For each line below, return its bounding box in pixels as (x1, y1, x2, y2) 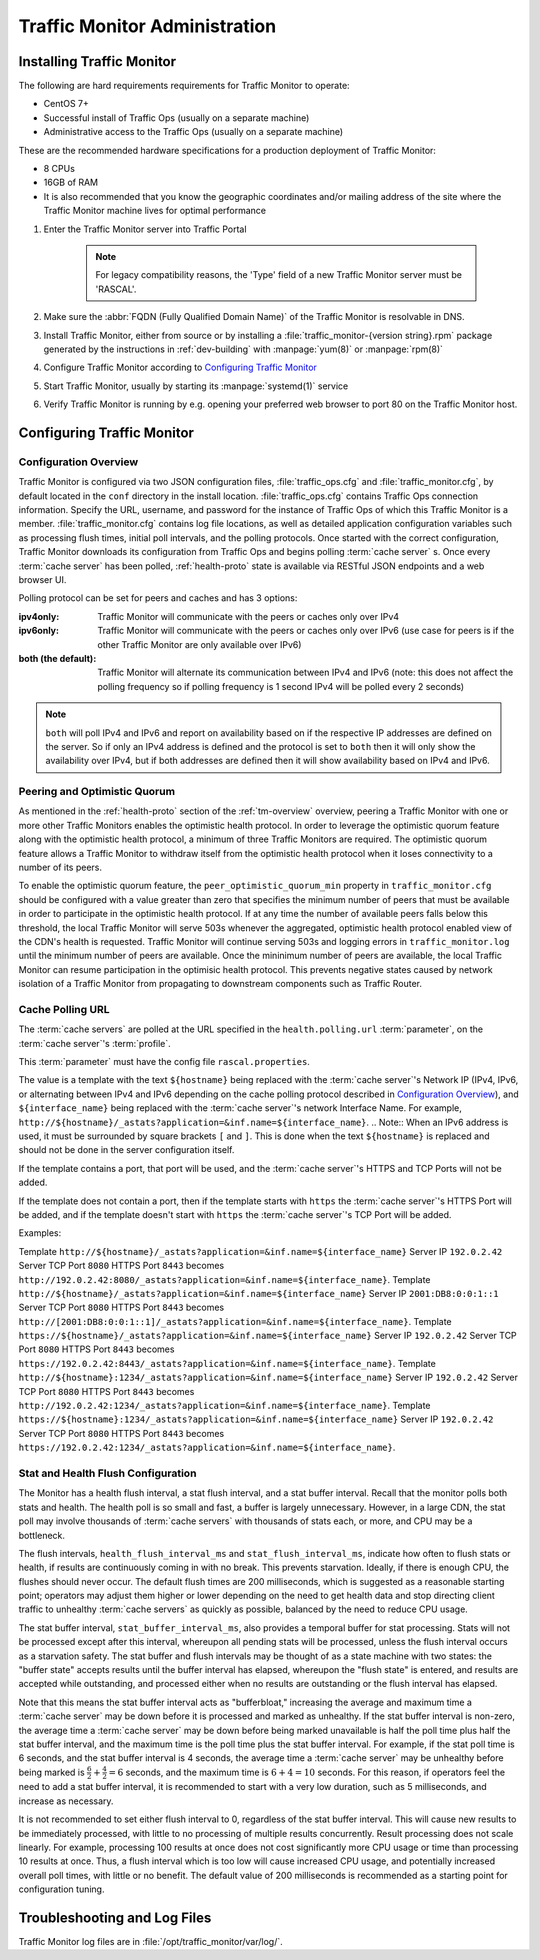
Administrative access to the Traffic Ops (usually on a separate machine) (43, 126, 344, 138)
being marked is (18, 1766, 85, 1778)
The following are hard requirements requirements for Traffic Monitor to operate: (18, 80, 350, 92)
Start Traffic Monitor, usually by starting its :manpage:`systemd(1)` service (43, 380, 349, 392)
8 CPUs (43, 163, 75, 175)
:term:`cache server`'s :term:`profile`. (18, 1037, 172, 1049)
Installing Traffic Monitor (18, 53, 177, 70)
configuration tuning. (18, 1883, 105, 1895)
